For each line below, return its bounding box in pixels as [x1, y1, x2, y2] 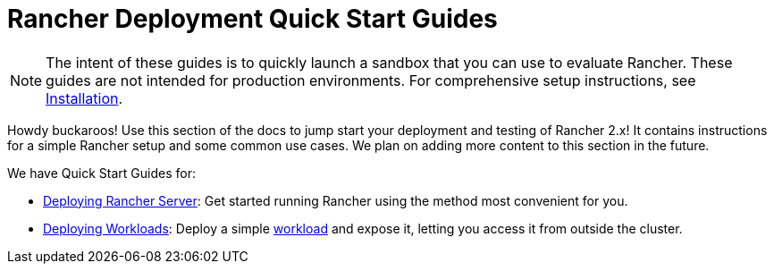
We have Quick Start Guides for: [7, 165, 196, 181]
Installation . [46, 89, 123, 107]
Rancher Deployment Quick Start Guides [7, 4, 498, 34]
